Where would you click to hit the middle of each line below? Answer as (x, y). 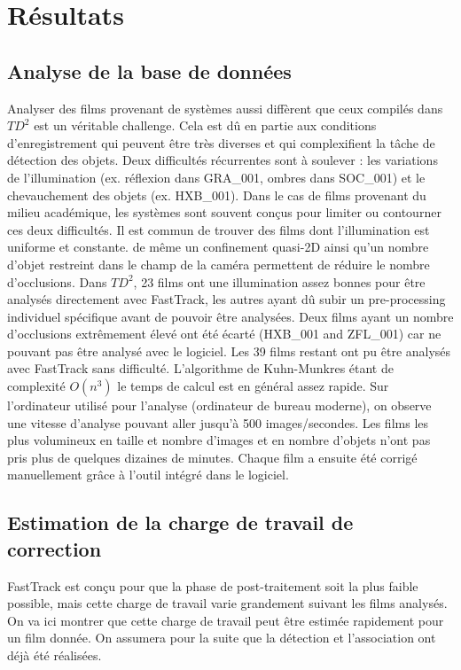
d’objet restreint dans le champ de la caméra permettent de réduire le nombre (219, 264)
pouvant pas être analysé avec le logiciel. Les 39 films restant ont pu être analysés (229, 351)
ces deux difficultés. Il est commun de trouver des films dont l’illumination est (219, 229)
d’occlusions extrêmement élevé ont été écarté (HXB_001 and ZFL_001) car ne (224, 334)
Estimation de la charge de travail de (180, 522)
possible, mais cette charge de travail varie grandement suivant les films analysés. (227, 603)
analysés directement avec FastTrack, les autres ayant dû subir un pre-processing (227, 299)
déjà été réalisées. (55, 655)
